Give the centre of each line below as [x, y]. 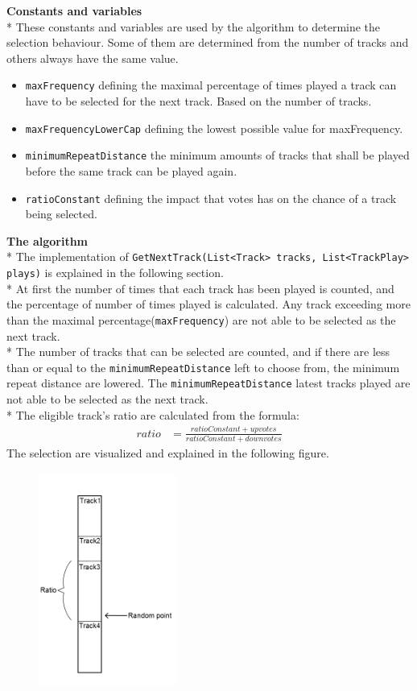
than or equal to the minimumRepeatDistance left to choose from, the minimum [203, 367]
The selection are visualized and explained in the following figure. [168, 452]
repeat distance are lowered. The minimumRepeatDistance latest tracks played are [208, 383]
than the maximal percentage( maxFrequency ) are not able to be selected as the [201, 319]
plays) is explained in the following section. [115, 273]
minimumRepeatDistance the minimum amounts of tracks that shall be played [217, 155]
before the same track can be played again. [131, 170]
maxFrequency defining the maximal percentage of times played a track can [211, 85]
